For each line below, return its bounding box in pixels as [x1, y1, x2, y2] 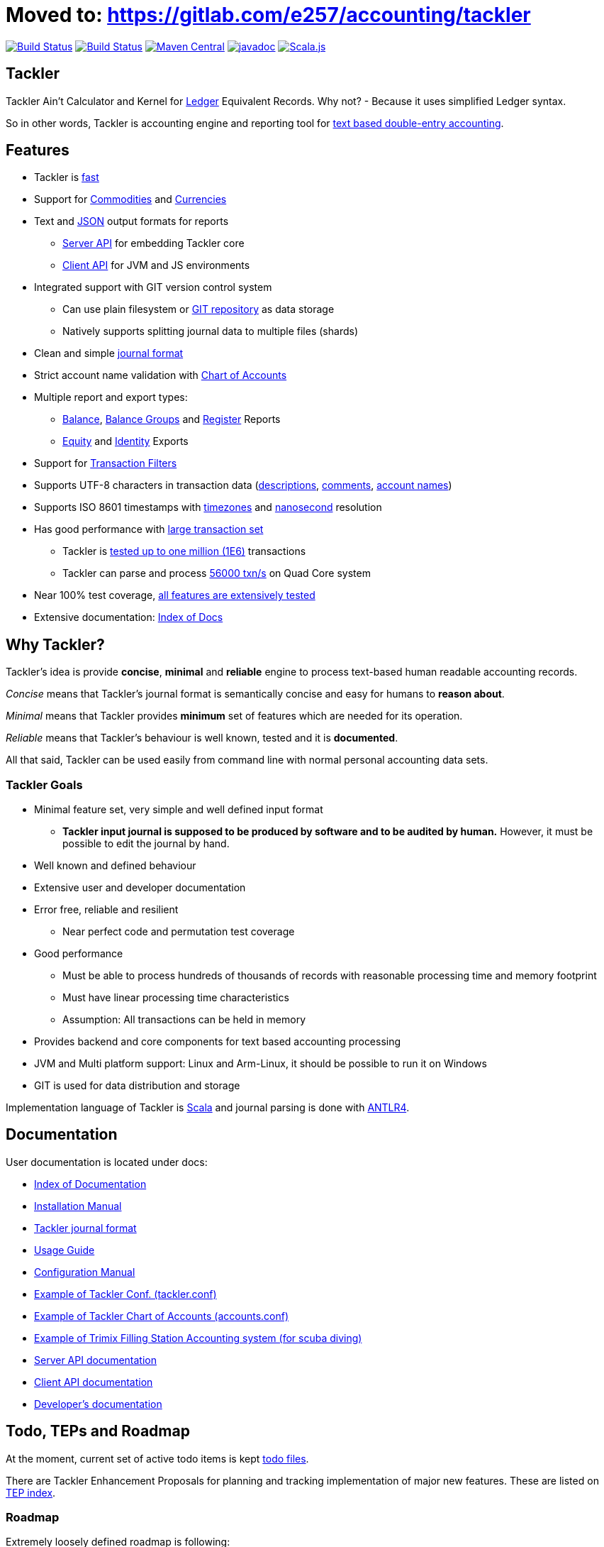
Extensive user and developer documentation [34, 881, 246, 894]
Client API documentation [34, 1375, 153, 1388]
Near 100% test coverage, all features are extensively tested [34, 589, 315, 602]
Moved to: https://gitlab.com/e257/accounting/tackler [6, 3, 531, 27]
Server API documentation [34, 1353, 157, 1366]
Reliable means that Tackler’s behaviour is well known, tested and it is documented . [6, 732, 398, 744]
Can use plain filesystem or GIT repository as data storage [62, 303, 335, 316]
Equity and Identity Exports [62, 435, 189, 448]
